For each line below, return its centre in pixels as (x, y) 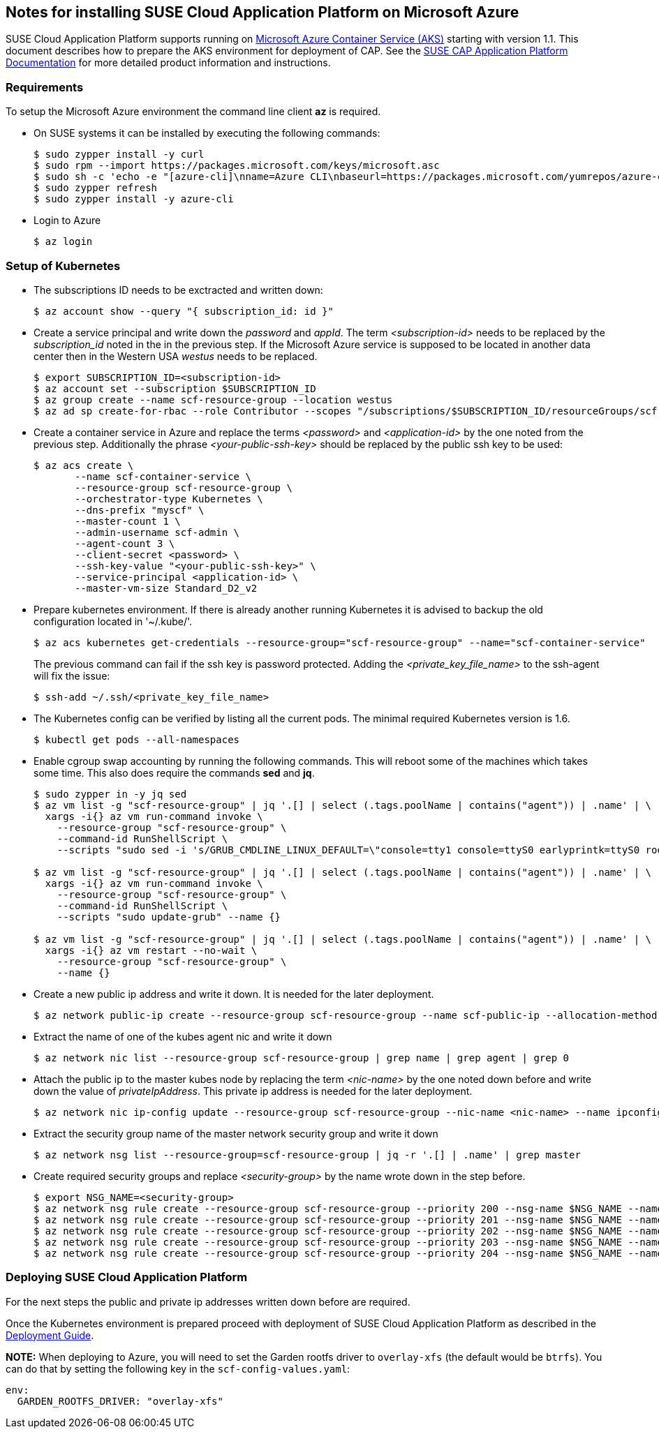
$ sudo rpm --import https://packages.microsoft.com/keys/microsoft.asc (237, 166)
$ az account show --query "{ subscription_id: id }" (184, 311)
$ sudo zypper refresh (96, 188)
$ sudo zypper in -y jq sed (110, 794)
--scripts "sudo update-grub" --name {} (169, 917)
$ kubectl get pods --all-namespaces (137, 739)
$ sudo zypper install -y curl (119, 155)
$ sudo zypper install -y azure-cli (134, 199)
